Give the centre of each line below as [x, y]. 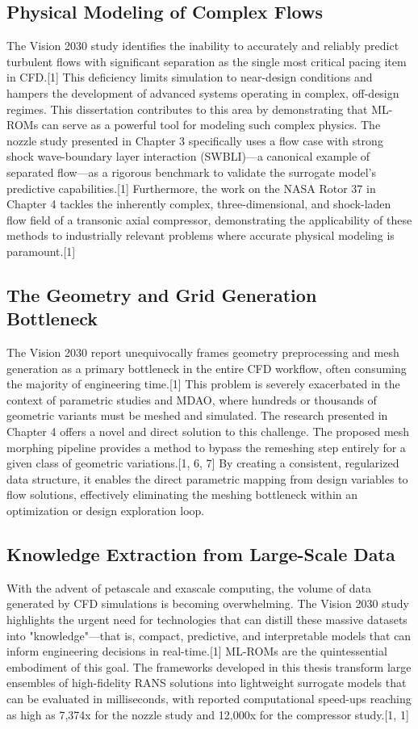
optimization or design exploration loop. [106, 511]
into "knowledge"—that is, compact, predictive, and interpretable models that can [209, 635]
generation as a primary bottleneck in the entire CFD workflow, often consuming [207, 368]
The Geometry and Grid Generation [162, 294]
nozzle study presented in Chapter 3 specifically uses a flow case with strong [195, 140]
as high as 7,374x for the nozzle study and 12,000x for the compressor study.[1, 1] [208, 714]
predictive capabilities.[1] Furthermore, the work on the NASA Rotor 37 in [191, 188]
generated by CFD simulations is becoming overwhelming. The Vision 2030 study [208, 603]
